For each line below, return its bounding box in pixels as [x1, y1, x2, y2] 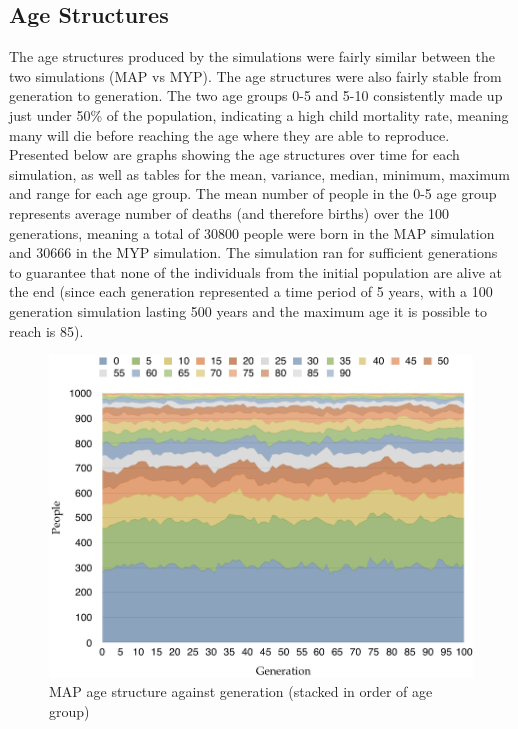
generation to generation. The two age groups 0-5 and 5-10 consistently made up [9, 85, 503, 106]
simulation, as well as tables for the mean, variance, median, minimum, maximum [9, 163, 510, 184]
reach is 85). [9, 320, 84, 341]
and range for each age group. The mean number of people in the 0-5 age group [9, 183, 497, 204]
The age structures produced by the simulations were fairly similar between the [9, 46, 495, 67]
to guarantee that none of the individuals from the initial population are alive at [9, 261, 502, 282]
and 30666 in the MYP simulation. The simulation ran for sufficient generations [9, 242, 498, 263]
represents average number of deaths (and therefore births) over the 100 [9, 202, 450, 223]
